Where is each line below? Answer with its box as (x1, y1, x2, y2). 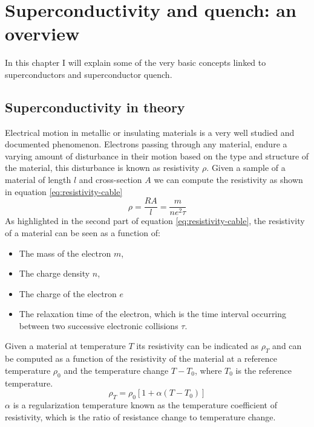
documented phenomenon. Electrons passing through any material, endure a (5, 138, 287, 150)
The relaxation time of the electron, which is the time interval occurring (19, 307, 287, 320)
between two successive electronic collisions (19, 319, 178, 332)
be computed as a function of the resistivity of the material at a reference (5, 352, 277, 365)
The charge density (19, 267, 90, 280)
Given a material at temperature (5, 339, 126, 352)
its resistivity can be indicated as (136, 339, 259, 352)
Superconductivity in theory (5, 97, 185, 116)
